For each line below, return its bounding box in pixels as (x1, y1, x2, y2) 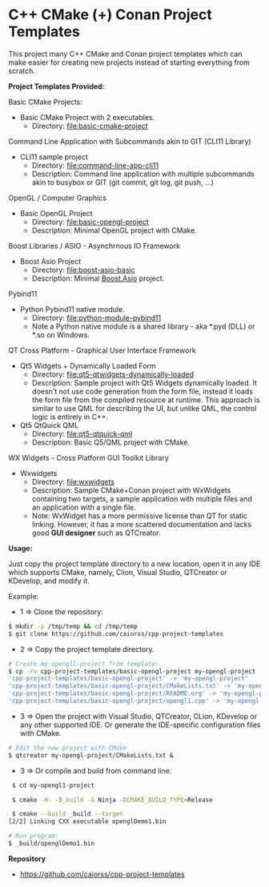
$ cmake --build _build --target (11, 810, 124, 818)
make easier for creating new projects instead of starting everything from (8, 58, 251, 67)
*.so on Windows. (31, 330, 90, 339)
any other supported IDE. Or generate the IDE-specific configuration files (19, 720, 262, 729)
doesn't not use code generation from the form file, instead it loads (31, 386, 254, 396)
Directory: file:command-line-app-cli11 (31, 160, 159, 170)
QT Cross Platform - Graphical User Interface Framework (8, 346, 196, 355)
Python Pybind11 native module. (19, 304, 126, 314)
